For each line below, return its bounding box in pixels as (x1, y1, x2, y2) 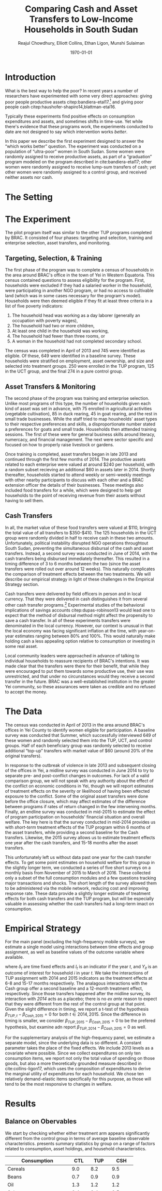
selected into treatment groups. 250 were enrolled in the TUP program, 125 (5, 363, 155, 369)
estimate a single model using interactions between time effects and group (5, 944, 154, 950)
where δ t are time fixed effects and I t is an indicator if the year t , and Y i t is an (5, 964, 158, 971)
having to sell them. (5, 498, 44, 504)
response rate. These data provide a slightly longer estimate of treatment (5, 890, 151, 896)
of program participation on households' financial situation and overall (5, 814, 145, 819)
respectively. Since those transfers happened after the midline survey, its (5, 991, 151, 997)
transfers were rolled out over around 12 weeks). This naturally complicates (5, 566, 155, 572)
